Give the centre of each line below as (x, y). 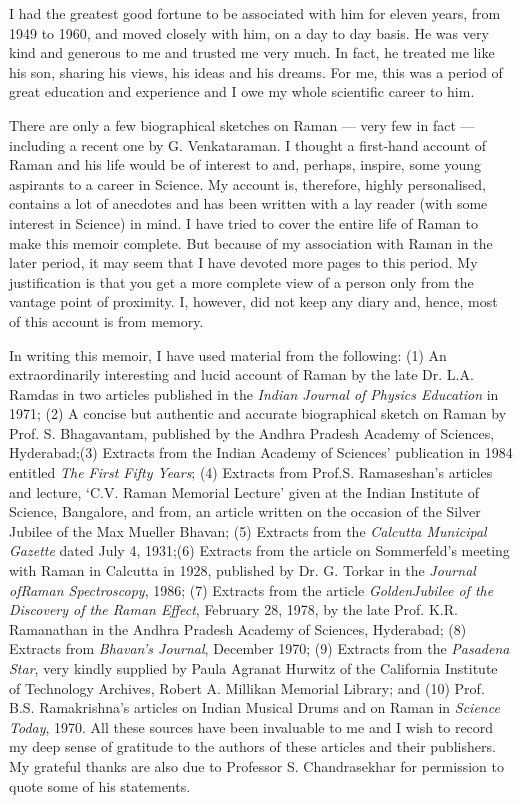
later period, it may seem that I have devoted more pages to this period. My (243, 262)
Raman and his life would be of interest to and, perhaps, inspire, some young (245, 164)
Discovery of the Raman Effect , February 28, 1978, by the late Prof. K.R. (233, 609)
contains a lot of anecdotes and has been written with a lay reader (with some (248, 203)
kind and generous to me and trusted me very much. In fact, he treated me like (252, 52)
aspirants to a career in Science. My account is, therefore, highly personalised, (248, 183)
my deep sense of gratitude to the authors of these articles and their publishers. (252, 746)
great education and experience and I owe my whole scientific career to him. (242, 91)
